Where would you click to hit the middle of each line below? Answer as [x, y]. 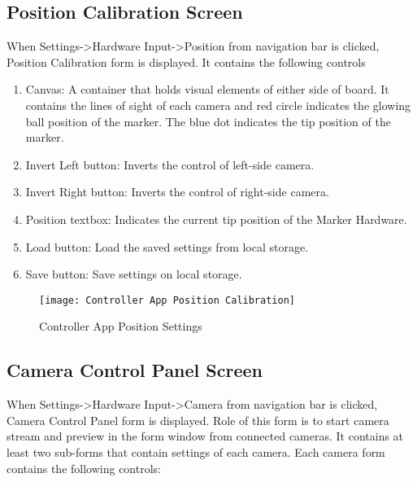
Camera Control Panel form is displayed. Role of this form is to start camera [198, 420]
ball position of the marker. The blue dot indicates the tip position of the [208, 121]
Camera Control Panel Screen [135, 370]
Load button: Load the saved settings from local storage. [167, 246]
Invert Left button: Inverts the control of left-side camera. [170, 164]
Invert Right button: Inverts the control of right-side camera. [177, 192]
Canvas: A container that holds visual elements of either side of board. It [207, 89]
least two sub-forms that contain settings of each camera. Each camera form [196, 451]
